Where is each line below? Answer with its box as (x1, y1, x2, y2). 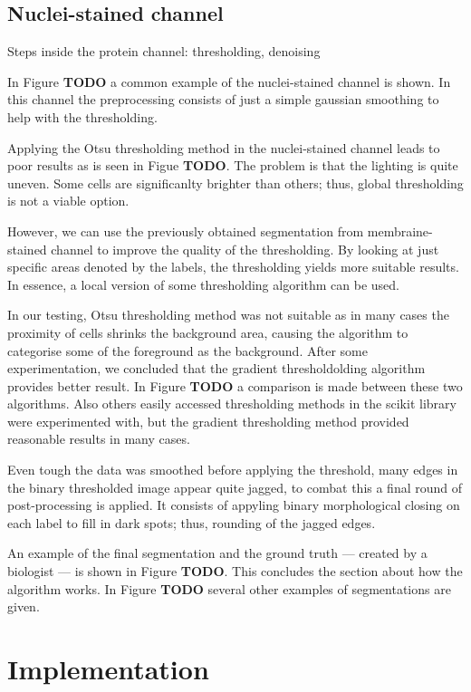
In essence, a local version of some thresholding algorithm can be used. (7, 274, 399, 293)
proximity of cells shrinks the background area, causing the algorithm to (7, 322, 409, 341)
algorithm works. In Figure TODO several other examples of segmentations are (7, 579, 451, 598)
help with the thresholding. (7, 107, 158, 126)
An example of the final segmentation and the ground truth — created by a (7, 543, 428, 562)
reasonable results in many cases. (7, 429, 190, 448)
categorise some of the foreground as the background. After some (7, 341, 368, 360)
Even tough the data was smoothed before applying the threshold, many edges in (7, 460, 458, 479)
